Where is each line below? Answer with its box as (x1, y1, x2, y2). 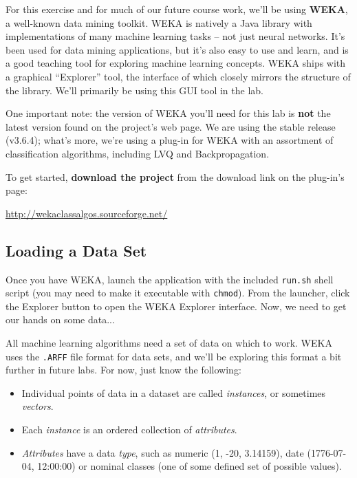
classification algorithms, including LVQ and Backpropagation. (6, 146, 270, 160)
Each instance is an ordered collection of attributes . (21, 422, 237, 437)
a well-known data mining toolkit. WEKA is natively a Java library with (6, 15, 312, 30)
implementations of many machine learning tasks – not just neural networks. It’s (6, 29, 345, 43)
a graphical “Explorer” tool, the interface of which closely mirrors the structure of (6, 69, 351, 83)
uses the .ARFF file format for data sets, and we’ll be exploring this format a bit (6, 349, 342, 363)
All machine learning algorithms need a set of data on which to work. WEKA (6, 336, 332, 350)
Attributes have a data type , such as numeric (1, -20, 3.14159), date (21, 445, 304, 459)
